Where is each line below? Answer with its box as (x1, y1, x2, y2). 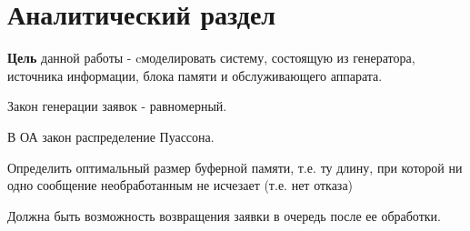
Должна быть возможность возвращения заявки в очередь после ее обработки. (7, 206, 441, 225)
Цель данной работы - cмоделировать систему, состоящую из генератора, (7, 48, 415, 67)
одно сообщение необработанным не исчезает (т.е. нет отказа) (7, 176, 354, 195)
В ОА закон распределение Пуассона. (7, 126, 215, 146)
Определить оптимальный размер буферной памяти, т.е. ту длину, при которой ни (7, 157, 463, 176)
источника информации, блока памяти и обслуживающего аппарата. (7, 65, 383, 85)
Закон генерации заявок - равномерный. (7, 96, 227, 115)
